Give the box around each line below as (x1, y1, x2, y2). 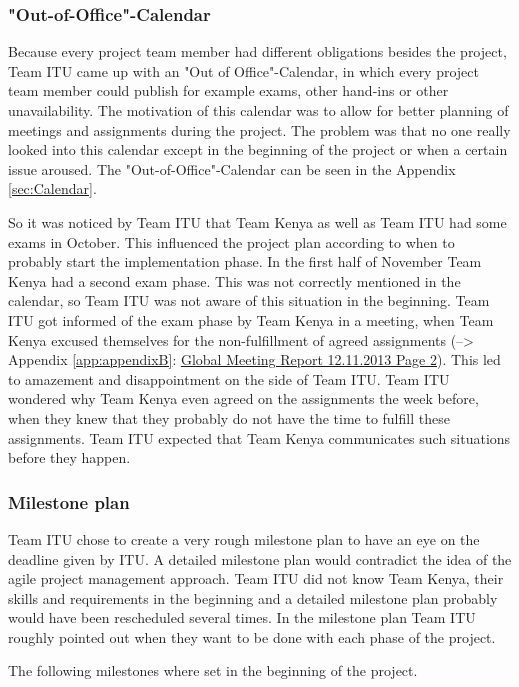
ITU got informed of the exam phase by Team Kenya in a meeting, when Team (8, 309, 494, 330)
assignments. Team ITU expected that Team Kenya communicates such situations (8, 427, 511, 448)
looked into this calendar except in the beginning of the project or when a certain (8, 139, 508, 160)
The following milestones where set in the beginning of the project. (8, 660, 418, 681)
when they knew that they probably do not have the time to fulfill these (8, 407, 450, 428)
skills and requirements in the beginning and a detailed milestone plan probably (8, 587, 498, 608)
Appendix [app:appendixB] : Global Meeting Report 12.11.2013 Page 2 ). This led (8, 349, 501, 370)
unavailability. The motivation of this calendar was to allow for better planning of (8, 100, 509, 120)
